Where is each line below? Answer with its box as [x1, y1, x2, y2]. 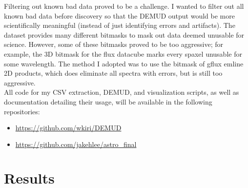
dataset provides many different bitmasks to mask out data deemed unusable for [4, 29, 245, 40]
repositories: [4, 106, 40, 116]
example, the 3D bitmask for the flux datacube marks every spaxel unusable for [4, 48, 242, 59]
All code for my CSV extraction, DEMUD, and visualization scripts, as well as [4, 87, 239, 97]
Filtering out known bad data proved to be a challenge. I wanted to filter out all [4, 1, 244, 11]
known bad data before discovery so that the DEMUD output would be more [4, 10, 235, 21]
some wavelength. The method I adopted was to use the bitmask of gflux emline [4, 58, 244, 68]
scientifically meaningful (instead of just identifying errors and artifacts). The [4, 20, 235, 30]
